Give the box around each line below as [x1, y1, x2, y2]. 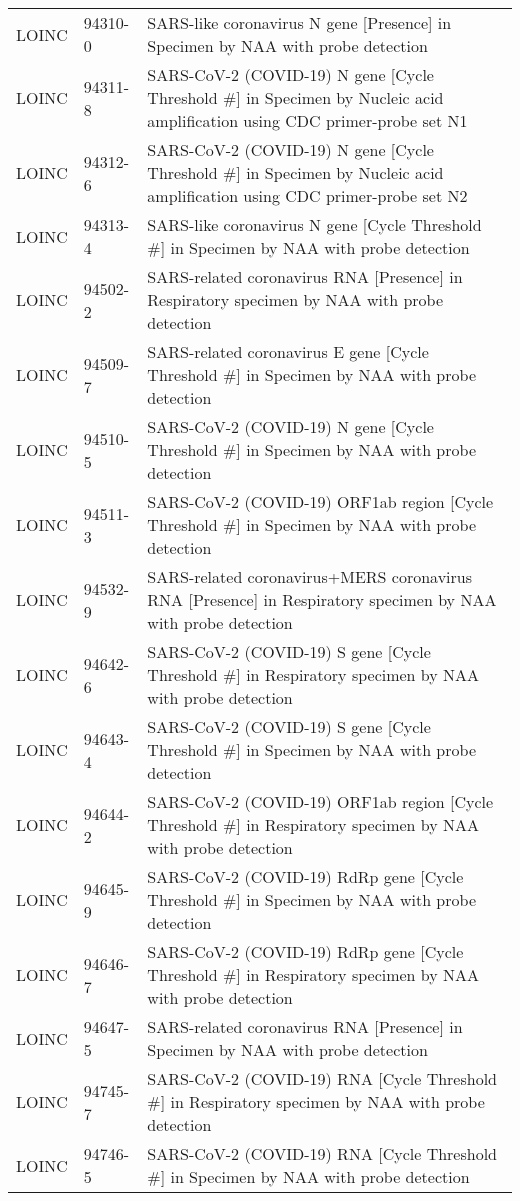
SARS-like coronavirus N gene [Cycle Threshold [147, 213, 482, 236]
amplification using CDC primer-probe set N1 [147, 109, 468, 132]
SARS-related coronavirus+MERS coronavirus [147, 565, 473, 588]
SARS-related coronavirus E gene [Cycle [147, 340, 429, 363]
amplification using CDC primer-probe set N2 [147, 184, 468, 207]
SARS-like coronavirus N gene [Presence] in [147, 11, 452, 34]
